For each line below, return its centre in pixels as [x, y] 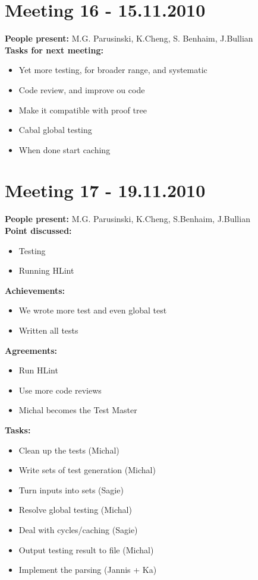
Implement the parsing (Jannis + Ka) [88, 570]
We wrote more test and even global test [93, 310]
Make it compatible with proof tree [83, 110]
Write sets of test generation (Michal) [87, 470]
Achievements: [35, 290]
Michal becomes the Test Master [78, 410]
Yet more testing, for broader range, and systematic [113, 70]
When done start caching [64, 149]
